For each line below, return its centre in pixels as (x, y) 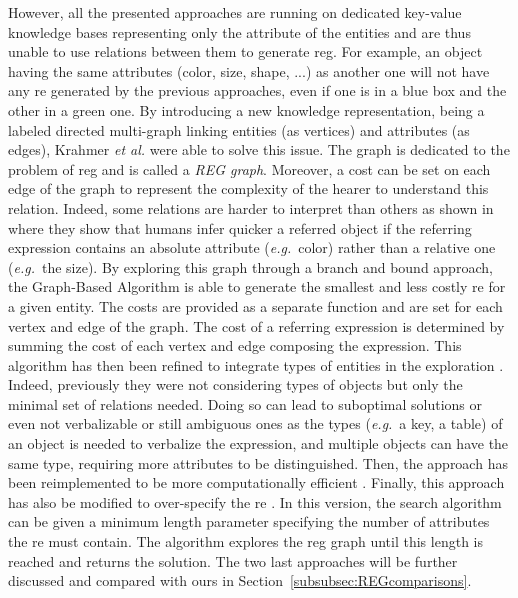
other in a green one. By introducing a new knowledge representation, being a (246, 109)
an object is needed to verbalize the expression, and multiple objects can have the (258, 443)
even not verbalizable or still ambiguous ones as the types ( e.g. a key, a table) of (255, 423)
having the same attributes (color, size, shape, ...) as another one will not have (249, 70)
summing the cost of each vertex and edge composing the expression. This (235, 345)
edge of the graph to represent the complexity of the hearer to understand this (248, 188)
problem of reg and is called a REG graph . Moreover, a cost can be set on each (249, 168)
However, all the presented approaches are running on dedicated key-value (235, 12)
